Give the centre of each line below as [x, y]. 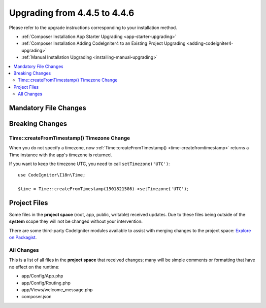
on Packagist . [23, 238]
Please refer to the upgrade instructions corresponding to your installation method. [93, 28]
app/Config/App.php [42, 276]
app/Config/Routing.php [46, 283]
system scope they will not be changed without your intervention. [76, 221]
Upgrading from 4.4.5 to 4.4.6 [72, 13]
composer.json [36, 297]
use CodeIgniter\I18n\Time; [52, 175]
